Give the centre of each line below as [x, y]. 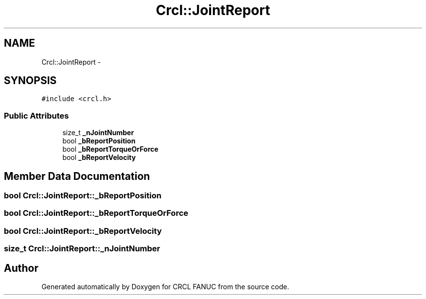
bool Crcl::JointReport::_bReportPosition [83, 196]
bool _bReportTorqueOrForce [110, 149]
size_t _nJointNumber [98, 133]
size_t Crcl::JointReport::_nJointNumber [82, 249]
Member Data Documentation [77, 176]
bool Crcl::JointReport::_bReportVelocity [83, 231]
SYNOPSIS [30, 81]
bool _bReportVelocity [99, 158]
